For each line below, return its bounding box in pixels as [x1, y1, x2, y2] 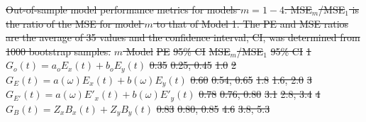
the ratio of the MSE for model [6, 16, 141, 30]
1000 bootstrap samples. [6, 43, 111, 58]
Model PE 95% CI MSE [126, 43, 231, 58]
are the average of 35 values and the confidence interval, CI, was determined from [6, 30, 360, 45]
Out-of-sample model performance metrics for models [6, 2, 238, 16]
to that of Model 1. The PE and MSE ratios [156, 16, 349, 30]
